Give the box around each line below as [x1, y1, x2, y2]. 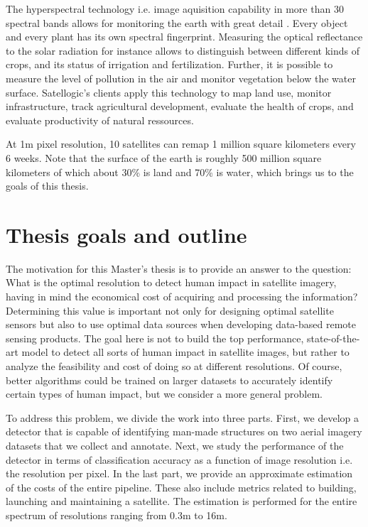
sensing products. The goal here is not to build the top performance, [6, 330, 304, 345]
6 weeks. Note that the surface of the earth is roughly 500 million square [6, 150, 322, 165]
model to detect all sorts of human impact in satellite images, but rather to [21, 344, 350, 359]
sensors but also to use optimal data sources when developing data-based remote [6, 317, 357, 332]
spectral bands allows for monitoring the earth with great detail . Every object [6, 15, 348, 30]
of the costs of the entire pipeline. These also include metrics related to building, [6, 479, 357, 494]
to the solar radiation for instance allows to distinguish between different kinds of [6, 43, 360, 58]
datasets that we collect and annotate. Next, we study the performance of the [6, 438, 344, 452]
